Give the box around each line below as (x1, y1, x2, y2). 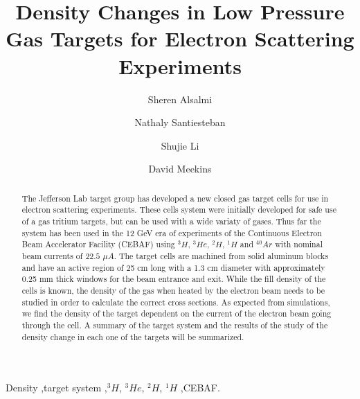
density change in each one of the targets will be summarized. (21, 330, 244, 342)
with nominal (275, 238, 323, 250)
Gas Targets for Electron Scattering (6, 24, 354, 53)
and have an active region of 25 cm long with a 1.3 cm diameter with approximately (21, 261, 325, 273)
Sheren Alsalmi (147, 91, 213, 106)
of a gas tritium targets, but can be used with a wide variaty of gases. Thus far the (21, 215, 321, 227)
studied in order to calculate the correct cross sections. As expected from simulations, (21, 296, 330, 308)
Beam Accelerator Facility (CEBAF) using (21, 238, 175, 250)
